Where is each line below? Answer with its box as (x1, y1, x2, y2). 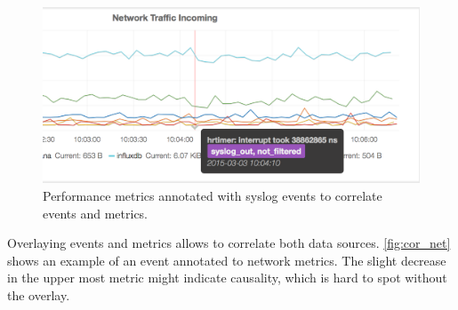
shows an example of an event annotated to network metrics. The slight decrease (7, 250, 446, 269)
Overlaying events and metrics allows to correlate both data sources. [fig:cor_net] (7, 234, 451, 252)
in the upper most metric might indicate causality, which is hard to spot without (7, 268, 447, 287)
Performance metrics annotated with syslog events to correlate (43, 186, 382, 204)
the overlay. (7, 285, 70, 304)
